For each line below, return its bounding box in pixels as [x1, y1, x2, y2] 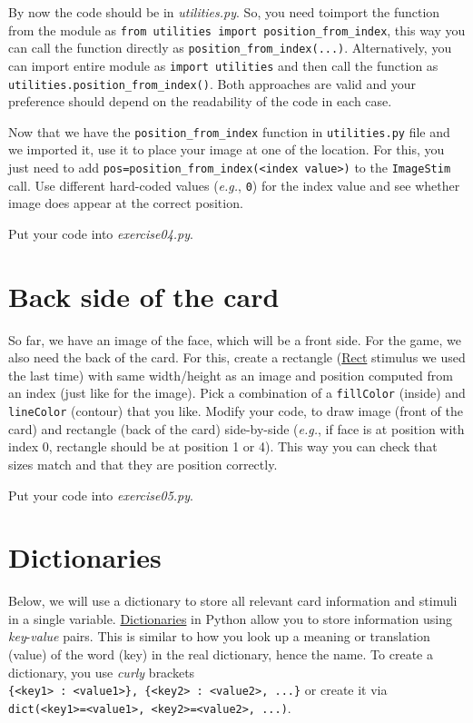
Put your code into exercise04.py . [8, 223, 193, 243]
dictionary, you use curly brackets [8, 662, 195, 681]
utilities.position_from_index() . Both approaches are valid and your [8, 74, 417, 93]
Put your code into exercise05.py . [8, 485, 193, 504]
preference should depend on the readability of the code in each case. [8, 92, 392, 111]
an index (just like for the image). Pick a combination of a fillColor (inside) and [8, 383, 466, 402]
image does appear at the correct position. [8, 193, 243, 213]
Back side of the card [8, 277, 280, 314]
